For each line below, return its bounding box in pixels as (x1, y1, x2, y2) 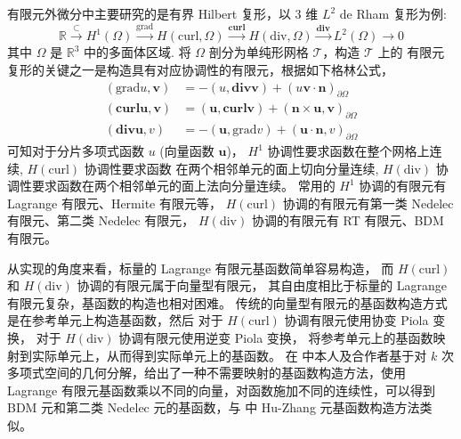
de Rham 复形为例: (339, 4, 447, 22)
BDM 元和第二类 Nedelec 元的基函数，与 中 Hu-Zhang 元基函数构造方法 (7, 398, 420, 417)
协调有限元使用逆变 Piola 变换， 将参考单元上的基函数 (118, 329, 433, 346)
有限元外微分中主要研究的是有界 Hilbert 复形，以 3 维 (7, 4, 319, 22)
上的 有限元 (377, 43, 445, 61)
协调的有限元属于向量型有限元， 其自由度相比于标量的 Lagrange (77, 276, 448, 295)
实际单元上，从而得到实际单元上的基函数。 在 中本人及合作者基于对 (31, 346, 427, 364)
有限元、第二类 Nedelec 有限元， (7, 211, 195, 230)
